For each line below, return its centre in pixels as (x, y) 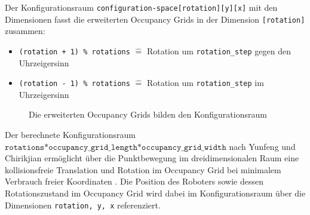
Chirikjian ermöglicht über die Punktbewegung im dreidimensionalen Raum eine (152, 158)
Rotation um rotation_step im (205, 83)
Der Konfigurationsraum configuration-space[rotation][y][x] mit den (141, 7)
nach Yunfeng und (262, 146)
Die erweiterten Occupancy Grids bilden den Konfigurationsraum (148, 114)
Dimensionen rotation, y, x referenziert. (83, 205)
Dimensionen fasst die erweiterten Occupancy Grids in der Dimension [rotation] (155, 19)
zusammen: (25, 31)
